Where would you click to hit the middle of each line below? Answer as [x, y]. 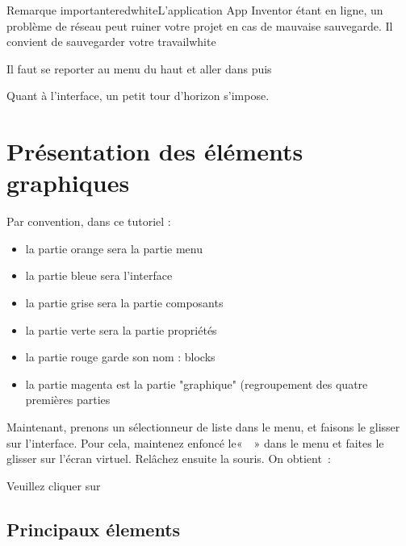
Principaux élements [94, 529]
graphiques [68, 183]
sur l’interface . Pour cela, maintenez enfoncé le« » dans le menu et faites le [195, 442]
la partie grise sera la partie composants [124, 303]
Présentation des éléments [155, 151]
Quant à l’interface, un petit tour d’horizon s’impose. [138, 96]
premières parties [68, 400]
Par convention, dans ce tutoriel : [89, 221]
